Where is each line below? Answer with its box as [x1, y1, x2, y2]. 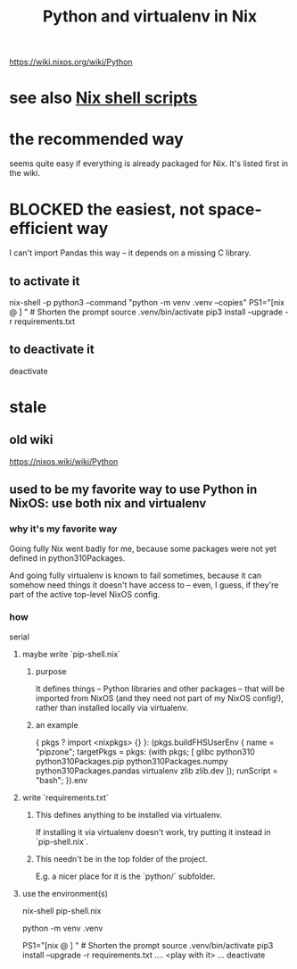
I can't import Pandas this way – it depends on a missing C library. [9, 247, 252, 258]
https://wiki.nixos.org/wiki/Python [9, 56, 133, 68]
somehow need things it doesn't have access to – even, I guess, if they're [9, 579, 279, 590]
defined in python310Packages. [9, 552, 126, 564]
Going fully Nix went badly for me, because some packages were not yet [9, 543, 276, 554]
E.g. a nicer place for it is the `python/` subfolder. [35, 871, 216, 881]
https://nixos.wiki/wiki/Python [9, 455, 119, 466]
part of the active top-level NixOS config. [9, 589, 161, 599]
